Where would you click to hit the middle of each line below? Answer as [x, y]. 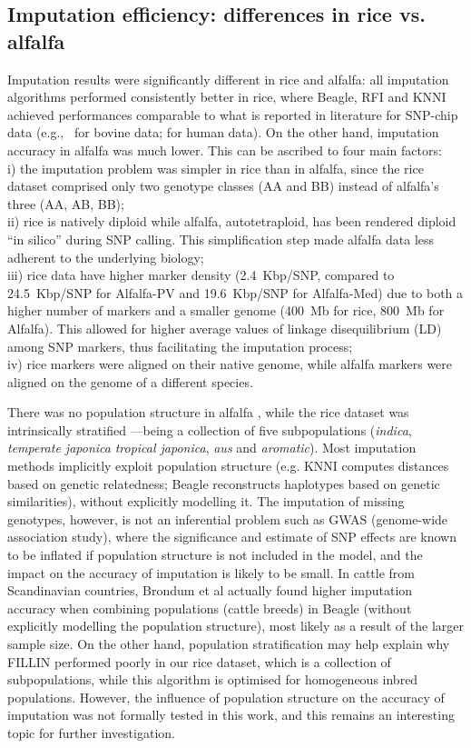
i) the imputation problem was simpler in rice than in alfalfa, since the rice [216, 168]
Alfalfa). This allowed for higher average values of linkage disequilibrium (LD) [225, 328]
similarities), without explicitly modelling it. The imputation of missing [206, 501]
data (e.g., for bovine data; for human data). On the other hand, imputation [223, 132]
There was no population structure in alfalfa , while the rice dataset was [208, 412]
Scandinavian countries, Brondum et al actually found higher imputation [210, 590]
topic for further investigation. [91, 732]
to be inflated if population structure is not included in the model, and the [215, 555]
